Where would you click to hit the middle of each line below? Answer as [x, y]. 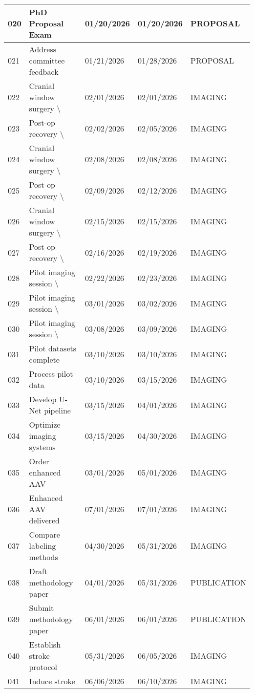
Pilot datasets [53, 348]
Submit [42, 608]
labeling [42, 546]
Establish [45, 644]
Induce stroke [52, 681]
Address [42, 49]
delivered [44, 520]
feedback [44, 72]
